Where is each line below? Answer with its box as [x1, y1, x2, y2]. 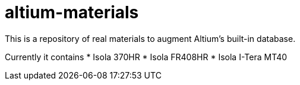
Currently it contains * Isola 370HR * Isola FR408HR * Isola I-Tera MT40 [5, 51, 288, 62]
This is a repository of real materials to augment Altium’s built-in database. [5, 33, 296, 44]
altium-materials [5, 2, 139, 22]
